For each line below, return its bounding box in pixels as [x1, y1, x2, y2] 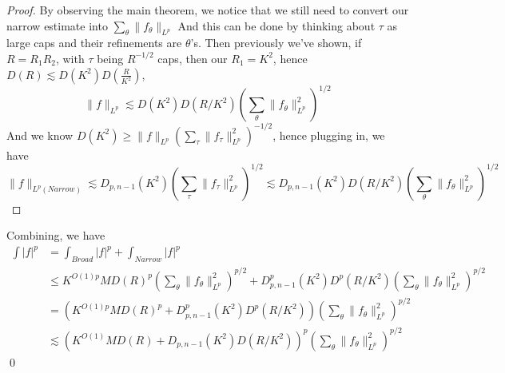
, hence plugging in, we [272, 126, 385, 143]
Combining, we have [6, 227, 105, 244]
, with [55, 50, 85, 66]
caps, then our [157, 50, 228, 66]
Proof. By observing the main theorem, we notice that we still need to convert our [6, 2, 409, 18]
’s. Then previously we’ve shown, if [190, 34, 362, 51]
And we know [6, 126, 74, 143]
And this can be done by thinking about [177, 17, 376, 34]
